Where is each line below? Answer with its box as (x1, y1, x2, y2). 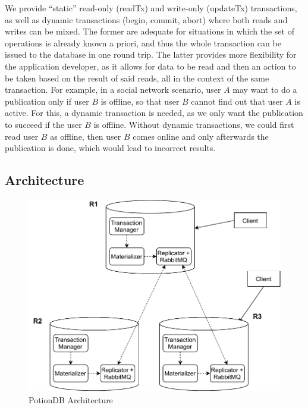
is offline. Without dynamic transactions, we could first (93, 118, 294, 130)
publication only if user (5, 95, 89, 107)
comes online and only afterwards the (133, 130, 269, 142)
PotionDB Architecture (29, 393, 113, 406)
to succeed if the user (5, 118, 82, 130)
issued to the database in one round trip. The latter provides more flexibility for (5, 48, 297, 61)
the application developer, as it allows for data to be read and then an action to (5, 59, 296, 72)
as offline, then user (50, 130, 121, 142)
